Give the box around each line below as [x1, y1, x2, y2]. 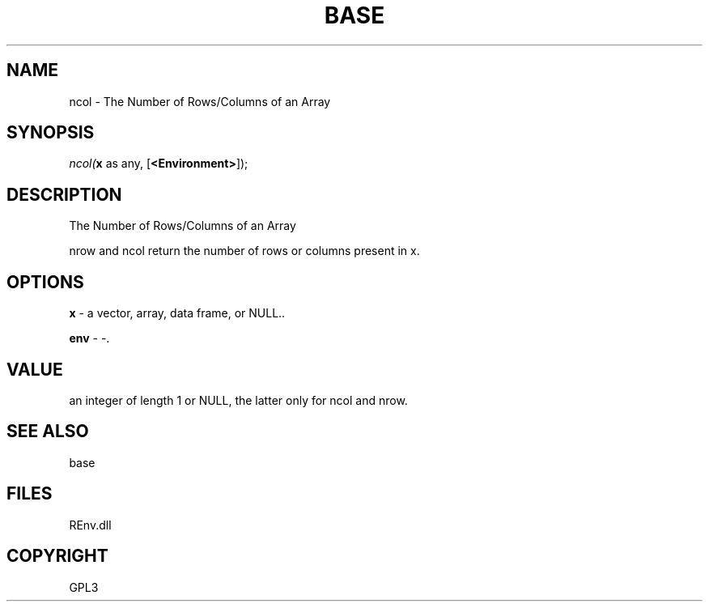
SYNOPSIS [6, 122, 95, 143]
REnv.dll [69, 517, 112, 532]
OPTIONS [6, 271, 84, 292]
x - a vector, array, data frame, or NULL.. [69, 306, 286, 321]
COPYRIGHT [6, 546, 108, 567]
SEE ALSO [6, 421, 89, 442]
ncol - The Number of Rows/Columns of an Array [69, 94, 331, 108]
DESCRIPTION [6, 184, 122, 205]
